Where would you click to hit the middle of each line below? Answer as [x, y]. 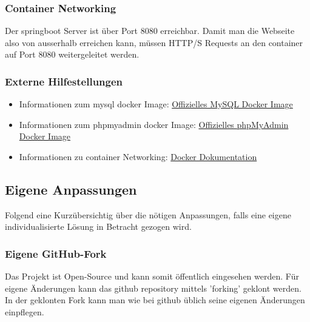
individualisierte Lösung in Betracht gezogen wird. [98, 226]
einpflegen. [25, 311]
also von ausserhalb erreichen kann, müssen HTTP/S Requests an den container [154, 42]
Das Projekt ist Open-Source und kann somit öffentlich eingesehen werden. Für [152, 276]
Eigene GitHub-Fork [56, 253]
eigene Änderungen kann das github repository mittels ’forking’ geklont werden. [153, 288]
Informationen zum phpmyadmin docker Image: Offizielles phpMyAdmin [154, 124]
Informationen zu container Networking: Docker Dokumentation [138, 156]
